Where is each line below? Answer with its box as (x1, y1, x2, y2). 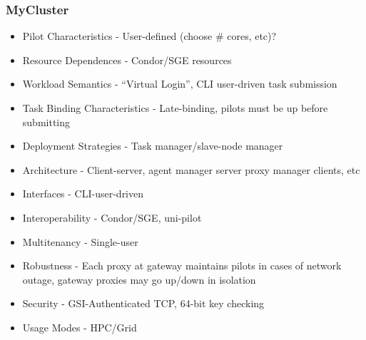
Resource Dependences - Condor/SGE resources (22, 52, 232, 67)
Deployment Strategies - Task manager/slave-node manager (22, 138, 283, 153)
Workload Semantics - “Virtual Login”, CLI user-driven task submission (22, 76, 337, 91)
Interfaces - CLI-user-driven (22, 186, 144, 201)
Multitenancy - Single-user (22, 234, 138, 249)
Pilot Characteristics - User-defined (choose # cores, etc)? (22, 29, 277, 43)
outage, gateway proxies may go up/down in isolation (22, 272, 256, 287)
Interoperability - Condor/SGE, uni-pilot (22, 210, 202, 225)
